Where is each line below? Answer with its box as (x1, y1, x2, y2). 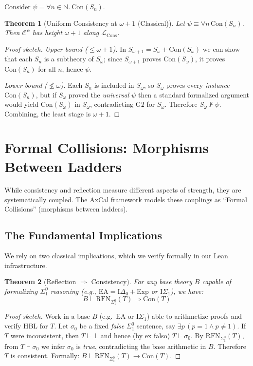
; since (103, 54, 123, 64)
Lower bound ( (4, 80, 48, 90)
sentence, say (137, 321, 176, 331)
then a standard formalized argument (138, 89, 249, 99)
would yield (4, 99, 39, 109)
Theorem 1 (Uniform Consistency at (4, 18, 117, 28)
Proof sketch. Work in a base (4, 311, 90, 321)
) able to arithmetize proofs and (146, 311, 242, 321)
